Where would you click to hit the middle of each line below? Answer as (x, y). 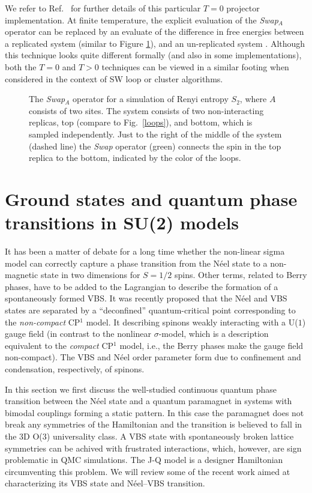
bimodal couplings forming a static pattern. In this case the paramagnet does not (154, 412)
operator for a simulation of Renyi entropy (151, 99)
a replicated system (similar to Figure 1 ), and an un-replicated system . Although (155, 43)
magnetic (22, 275)
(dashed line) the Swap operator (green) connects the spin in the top (155, 146)
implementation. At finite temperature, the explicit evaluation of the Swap (142, 20)
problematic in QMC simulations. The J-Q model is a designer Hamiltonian (144, 460)
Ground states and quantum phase (151, 198)
